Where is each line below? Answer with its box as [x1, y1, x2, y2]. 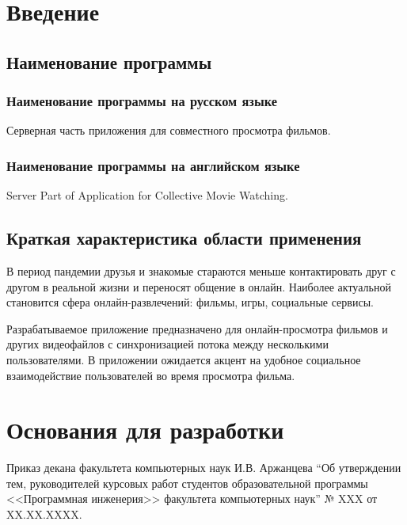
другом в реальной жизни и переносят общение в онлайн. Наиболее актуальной [6, 278, 391, 295]
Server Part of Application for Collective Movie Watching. [6, 187, 288, 204]
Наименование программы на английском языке [6, 155, 300, 175]
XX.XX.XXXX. [6, 506, 82, 523]
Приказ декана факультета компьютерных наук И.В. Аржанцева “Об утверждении [6, 459, 401, 476]
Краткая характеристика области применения [6, 226, 362, 250]
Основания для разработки [6, 413, 284, 446]
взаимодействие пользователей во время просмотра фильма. [6, 367, 295, 383]
